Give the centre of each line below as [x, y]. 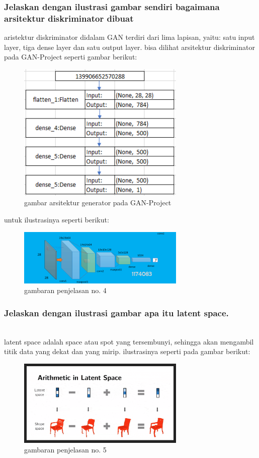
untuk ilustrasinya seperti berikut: [57, 219]
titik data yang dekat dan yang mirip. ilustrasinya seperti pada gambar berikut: [127, 351]
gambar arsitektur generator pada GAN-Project [98, 203]
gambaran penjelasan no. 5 [65, 450]
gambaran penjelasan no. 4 [65, 290]
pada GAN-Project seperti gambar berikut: [71, 57]
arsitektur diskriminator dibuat [69, 18]
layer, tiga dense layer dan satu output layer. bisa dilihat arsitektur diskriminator [129, 47]
